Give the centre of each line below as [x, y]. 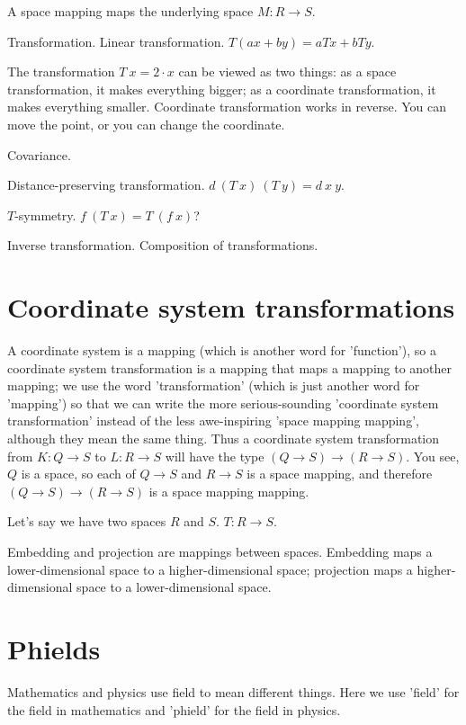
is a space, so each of [78, 474]
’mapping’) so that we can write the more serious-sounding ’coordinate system [223, 403]
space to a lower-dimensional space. [174, 587]
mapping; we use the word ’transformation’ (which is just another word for [214, 385]
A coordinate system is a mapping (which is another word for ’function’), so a [222, 350]
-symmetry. [45, 215]
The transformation [61, 72]
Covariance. [39, 154]
